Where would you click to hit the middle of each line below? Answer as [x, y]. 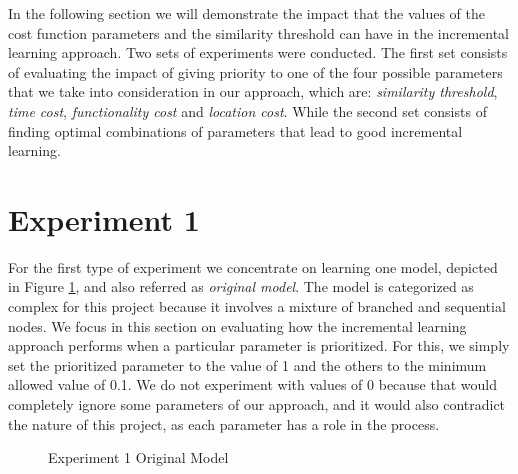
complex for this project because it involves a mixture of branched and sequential [257, 306]
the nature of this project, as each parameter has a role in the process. [224, 423]
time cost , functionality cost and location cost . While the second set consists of [247, 110]
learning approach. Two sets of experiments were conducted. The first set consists [258, 52]
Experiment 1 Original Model [138, 457]
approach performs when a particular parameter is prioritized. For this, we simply [259, 345]
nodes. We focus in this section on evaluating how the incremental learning [237, 325]
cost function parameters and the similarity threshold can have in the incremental [259, 32]
